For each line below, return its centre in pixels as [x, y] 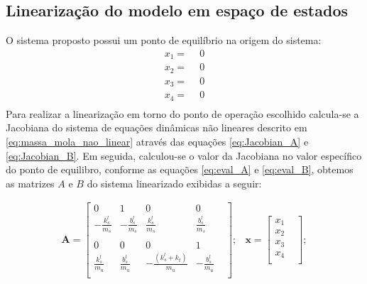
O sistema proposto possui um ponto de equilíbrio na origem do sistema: [164, 40]
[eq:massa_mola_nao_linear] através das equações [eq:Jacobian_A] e [157, 141]
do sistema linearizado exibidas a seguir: [174, 183]
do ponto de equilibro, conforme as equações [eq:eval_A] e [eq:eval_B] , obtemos [180, 169]
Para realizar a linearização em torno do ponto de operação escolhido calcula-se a [182, 113]
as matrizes [30, 183]
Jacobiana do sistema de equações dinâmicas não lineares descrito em [157, 127]
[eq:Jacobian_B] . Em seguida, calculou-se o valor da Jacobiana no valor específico [184, 155]
